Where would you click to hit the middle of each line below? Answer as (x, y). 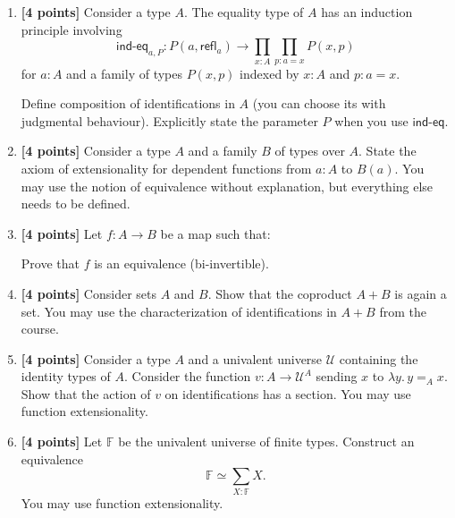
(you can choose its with (319, 103)
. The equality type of (244, 12)
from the (403, 311)
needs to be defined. (76, 204)
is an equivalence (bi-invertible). (181, 263)
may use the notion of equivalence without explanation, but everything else (227, 186)
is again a (421, 293)
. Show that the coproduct (280, 293)
